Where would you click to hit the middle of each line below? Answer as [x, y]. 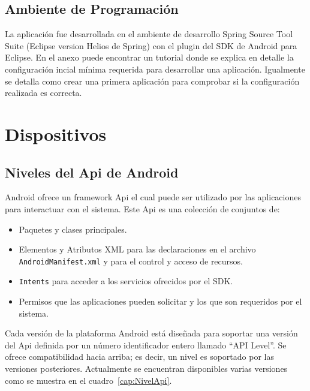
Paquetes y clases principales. [73, 229]
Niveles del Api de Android [92, 172]
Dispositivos [56, 133]
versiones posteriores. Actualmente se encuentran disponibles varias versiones [146, 368]
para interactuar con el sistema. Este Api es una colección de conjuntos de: [142, 208]
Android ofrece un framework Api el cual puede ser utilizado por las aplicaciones [153, 197]
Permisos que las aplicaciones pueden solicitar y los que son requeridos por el [160, 301]
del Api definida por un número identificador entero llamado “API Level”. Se [146, 345]
